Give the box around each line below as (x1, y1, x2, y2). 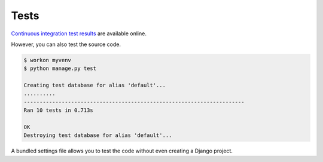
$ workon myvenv (23, 57, 72, 63)
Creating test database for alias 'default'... (23, 82, 166, 89)
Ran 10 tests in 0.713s (23, 107, 94, 114)
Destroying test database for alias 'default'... (23, 132, 172, 139)
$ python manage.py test (23, 65, 97, 72)
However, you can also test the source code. (11, 41, 121, 48)
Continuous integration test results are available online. (11, 30, 147, 37)
